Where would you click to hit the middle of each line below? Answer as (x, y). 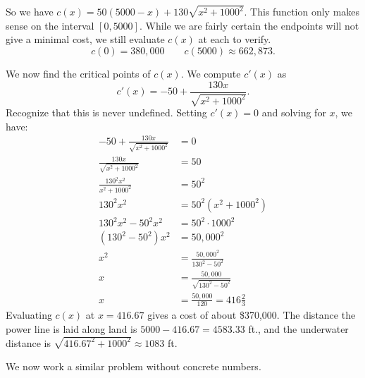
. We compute (211, 74)
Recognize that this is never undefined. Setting (106, 112)
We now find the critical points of (78, 74)
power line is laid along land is (72, 328)
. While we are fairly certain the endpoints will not (249, 25)
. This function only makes (302, 12)
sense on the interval (50, 25)
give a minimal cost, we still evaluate (85, 39)
